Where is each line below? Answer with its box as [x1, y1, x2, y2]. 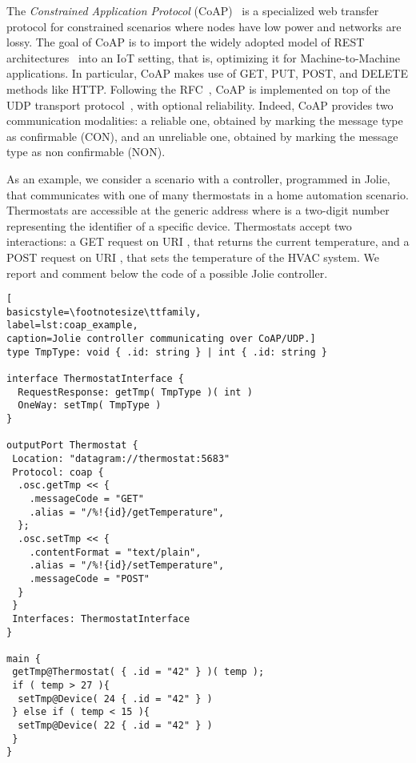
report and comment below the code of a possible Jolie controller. [6, 264, 328, 281]
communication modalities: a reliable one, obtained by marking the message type [6, 112, 403, 129]
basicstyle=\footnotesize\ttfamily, [6, 306, 202, 318]
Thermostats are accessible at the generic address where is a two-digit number [6, 202, 390, 219]
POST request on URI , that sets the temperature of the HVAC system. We [6, 248, 379, 265]
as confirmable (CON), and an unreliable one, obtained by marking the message [6, 127, 398, 144]
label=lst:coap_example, [6, 319, 138, 331]
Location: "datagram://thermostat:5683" [12, 452, 230, 464]
